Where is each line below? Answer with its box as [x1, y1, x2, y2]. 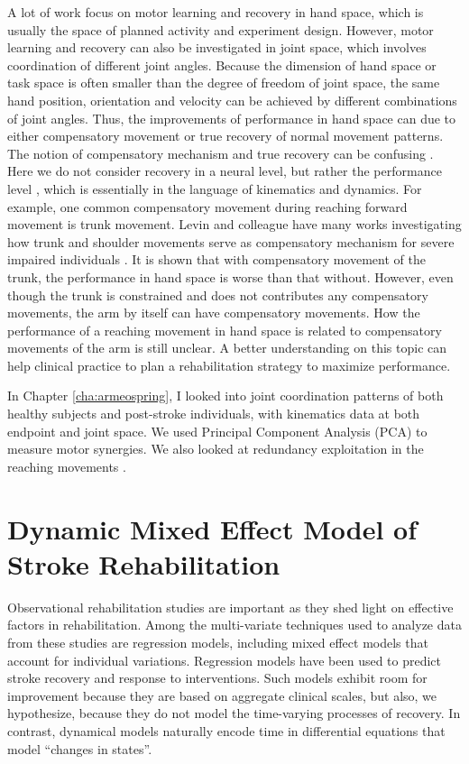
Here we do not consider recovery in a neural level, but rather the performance [7, 161, 442, 180]
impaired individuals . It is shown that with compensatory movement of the [7, 250, 426, 269]
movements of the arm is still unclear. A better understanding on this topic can [7, 338, 447, 357]
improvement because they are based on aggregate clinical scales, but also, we [7, 686, 437, 704]
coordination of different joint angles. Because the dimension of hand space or [7, 55, 437, 74]
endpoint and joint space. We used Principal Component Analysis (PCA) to [7, 421, 428, 440]
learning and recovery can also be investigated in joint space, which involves [7, 38, 427, 57]
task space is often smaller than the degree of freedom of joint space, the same [7, 73, 440, 92]
